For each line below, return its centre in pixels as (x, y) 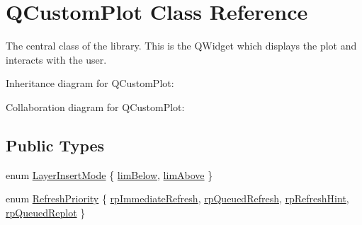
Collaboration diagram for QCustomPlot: (95, 106)
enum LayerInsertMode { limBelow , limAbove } (109, 174)
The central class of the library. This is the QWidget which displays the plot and (181, 46)
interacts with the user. (56, 59)
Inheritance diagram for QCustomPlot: (90, 83)
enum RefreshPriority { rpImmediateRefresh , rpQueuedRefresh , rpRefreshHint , (177, 198)
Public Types (55, 145)
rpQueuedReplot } (46, 212)
